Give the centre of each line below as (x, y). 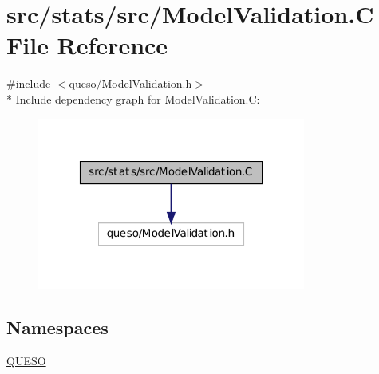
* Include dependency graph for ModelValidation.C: (133, 98)
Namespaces (57, 327)
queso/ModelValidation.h (130, 83)
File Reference (87, 45)
